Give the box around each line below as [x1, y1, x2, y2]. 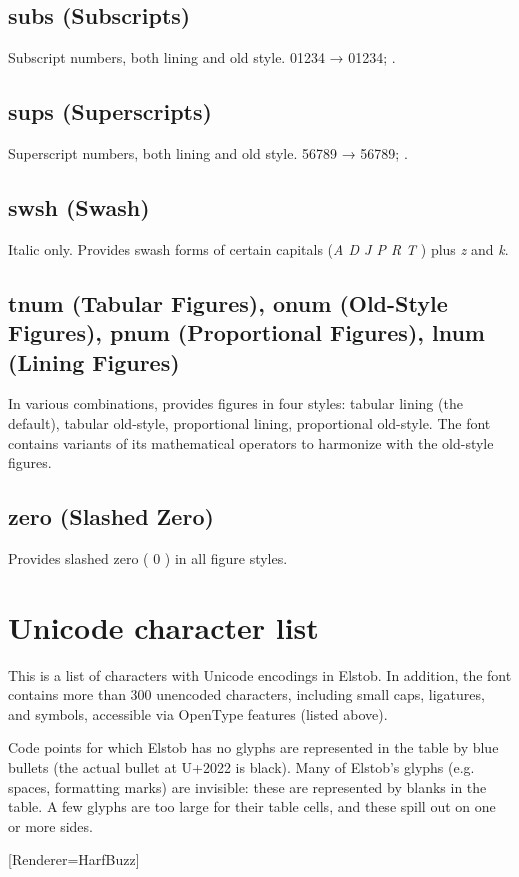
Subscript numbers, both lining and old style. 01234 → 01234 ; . [8, 47, 396, 68]
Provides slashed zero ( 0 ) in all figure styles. [8, 547, 288, 568]
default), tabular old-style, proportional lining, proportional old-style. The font [8, 412, 491, 433]
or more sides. [8, 815, 93, 836]
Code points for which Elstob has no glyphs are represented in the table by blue [8, 737, 499, 758]
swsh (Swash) [8, 191, 150, 222]
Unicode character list [8, 606, 319, 647]
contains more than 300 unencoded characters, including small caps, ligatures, [8, 684, 485, 705]
